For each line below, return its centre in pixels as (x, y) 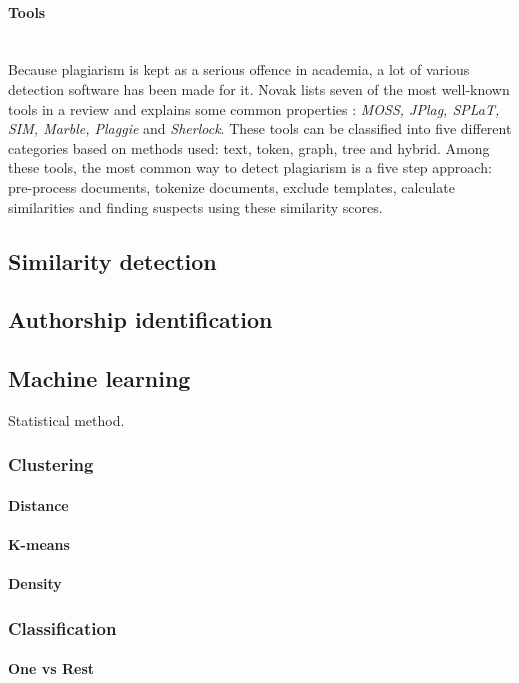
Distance (38, 504)
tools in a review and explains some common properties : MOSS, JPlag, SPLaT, (254, 108)
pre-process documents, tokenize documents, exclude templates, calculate (231, 186)
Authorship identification (140, 319)
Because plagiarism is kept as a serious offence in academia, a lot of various (239, 69)
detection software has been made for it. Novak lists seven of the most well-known (259, 88)
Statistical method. (66, 419)
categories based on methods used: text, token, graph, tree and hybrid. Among (249, 147)
